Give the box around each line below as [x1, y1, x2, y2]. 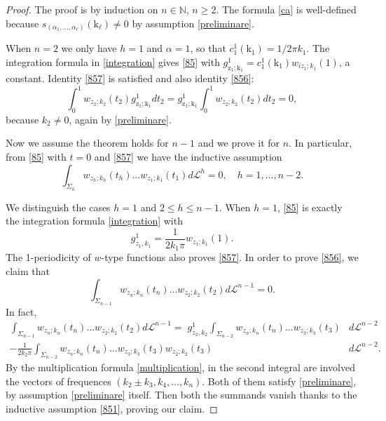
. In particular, [289, 135, 352, 150]
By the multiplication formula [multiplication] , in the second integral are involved [6, 359, 356, 374]
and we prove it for [198, 135, 280, 150]
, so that [190, 41, 226, 55]
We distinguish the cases [6, 199, 111, 214]
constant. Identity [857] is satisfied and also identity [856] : [6, 70, 254, 85]
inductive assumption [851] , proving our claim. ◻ [6, 401, 218, 415]
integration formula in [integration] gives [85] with [6, 54, 220, 69]
